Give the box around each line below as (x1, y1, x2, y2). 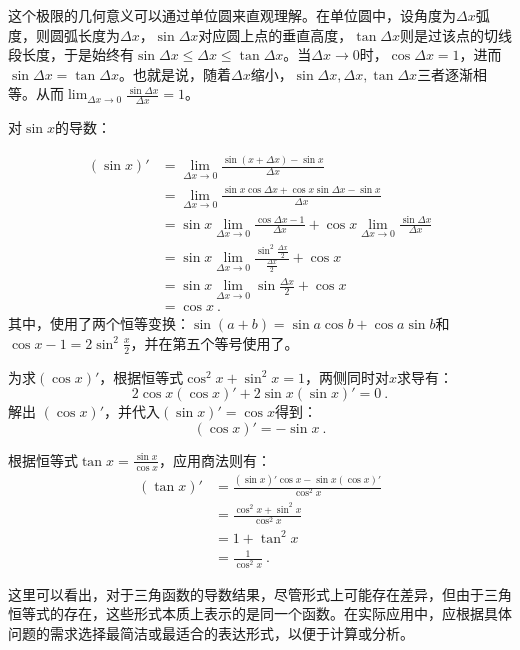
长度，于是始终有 (21, 44, 134, 65)
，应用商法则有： (158, 449, 271, 470)
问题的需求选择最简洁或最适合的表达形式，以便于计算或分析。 (8, 622, 414, 643)
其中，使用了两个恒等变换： (8, 313, 190, 334)
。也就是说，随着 (118, 63, 231, 84)
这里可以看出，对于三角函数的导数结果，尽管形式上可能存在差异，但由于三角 (8, 583, 512, 604)
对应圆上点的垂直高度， (198, 24, 353, 45)
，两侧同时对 (304, 366, 389, 387)
